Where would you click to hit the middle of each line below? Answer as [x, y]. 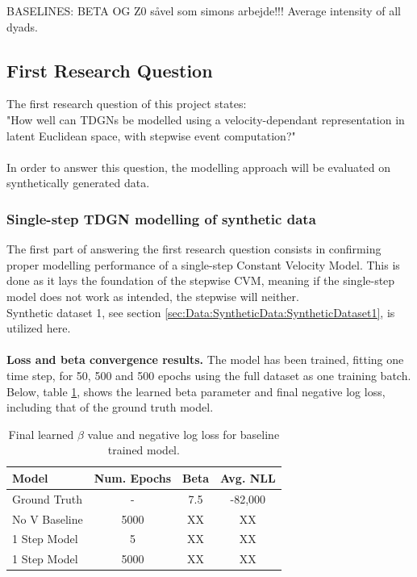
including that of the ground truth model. [110, 407]
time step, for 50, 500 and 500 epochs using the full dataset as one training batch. [209, 375]
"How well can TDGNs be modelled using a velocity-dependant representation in [206, 119]
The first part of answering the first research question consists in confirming [194, 249]
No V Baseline [48, 518]
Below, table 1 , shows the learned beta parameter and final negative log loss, [196, 391]
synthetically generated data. [78, 183]
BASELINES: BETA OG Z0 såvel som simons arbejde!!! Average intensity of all [204, 10]
